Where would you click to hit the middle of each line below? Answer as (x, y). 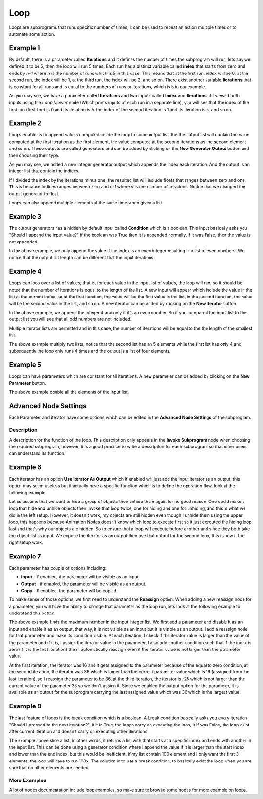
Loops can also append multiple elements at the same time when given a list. (86, 203)
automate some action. (32, 34)
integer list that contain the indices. (44, 171)
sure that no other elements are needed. (49, 768)
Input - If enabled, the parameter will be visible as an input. (81, 577)
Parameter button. (28, 383)
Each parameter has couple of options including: (58, 568)
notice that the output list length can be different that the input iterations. (82, 258)
